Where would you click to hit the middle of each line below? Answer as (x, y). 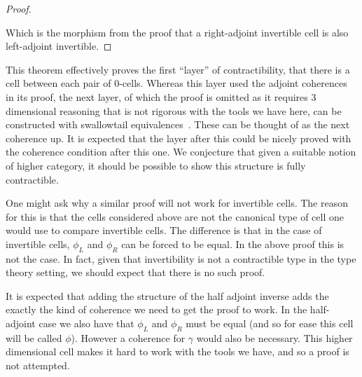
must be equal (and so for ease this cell (270, 323)
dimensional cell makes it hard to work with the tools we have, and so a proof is (177, 351)
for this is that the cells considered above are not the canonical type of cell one (175, 216)
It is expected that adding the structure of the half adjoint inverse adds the (167, 295)
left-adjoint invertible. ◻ (59, 46)
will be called (34, 337)
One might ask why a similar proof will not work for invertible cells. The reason (177, 203)
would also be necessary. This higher (274, 337)
